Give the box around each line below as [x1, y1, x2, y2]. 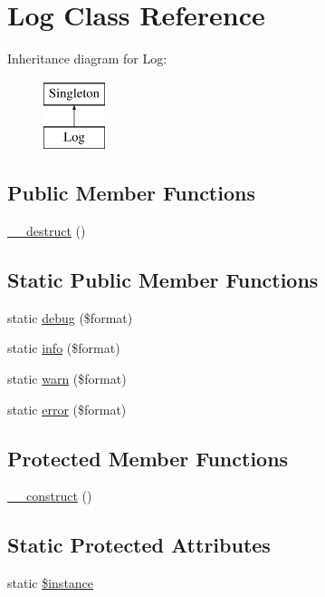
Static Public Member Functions [7, 266, 319, 294]
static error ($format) [7, 399, 127, 418]
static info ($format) [7, 338, 120, 357]
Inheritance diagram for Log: [7, 49, 167, 68]
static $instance [7, 573, 94, 592]
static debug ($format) [7, 308, 133, 327]
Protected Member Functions [7, 444, 289, 472]
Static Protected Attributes [7, 531, 271, 559]
